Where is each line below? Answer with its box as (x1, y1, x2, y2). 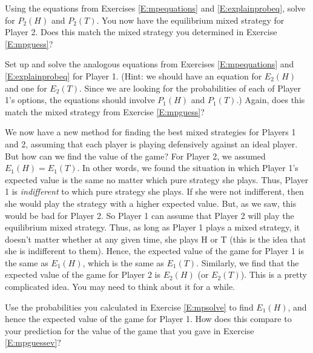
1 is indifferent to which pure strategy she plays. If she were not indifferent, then (5, 185, 304, 198)
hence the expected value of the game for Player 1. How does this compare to (5, 312, 292, 325)
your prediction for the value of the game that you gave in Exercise (5, 324, 254, 337)
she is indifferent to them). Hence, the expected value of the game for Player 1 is (5, 244, 304, 257)
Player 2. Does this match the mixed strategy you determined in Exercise (5, 25, 277, 38)
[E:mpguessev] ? (5, 336, 61, 349)
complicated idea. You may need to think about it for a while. (5, 280, 236, 293)
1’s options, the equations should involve (5, 93, 155, 106)
